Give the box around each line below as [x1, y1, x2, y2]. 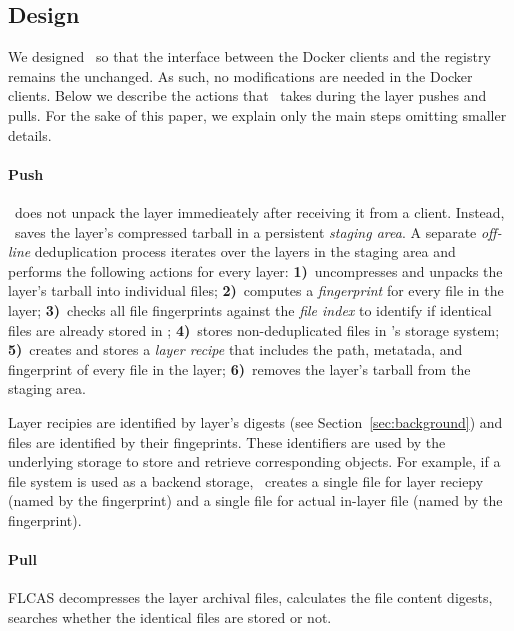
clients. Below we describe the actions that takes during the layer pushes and [8, 85, 487, 106]
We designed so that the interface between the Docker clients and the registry [8, 46, 491, 67]
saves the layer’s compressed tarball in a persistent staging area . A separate [14, 221, 477, 242]
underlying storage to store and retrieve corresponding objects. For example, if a [8, 451, 501, 472]
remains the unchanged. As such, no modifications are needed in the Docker [8, 65, 473, 86]
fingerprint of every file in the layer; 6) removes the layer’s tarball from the [8, 358, 471, 379]
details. [8, 124, 52, 145]
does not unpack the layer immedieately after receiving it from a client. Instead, [14, 201, 505, 222]
